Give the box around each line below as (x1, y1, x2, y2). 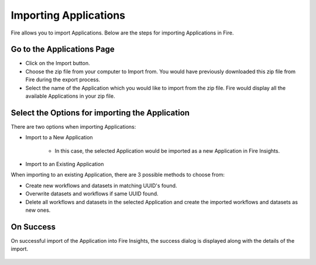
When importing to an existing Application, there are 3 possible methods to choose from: (11, 171, 225, 178)
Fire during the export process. (25, 76, 101, 83)
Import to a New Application (25, 134, 93, 141)
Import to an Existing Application (25, 161, 104, 168)
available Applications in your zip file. (25, 92, 115, 99)
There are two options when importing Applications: (11, 123, 136, 130)
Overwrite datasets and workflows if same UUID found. (25, 190, 159, 197)
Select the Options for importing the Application (11, 108, 190, 118)
